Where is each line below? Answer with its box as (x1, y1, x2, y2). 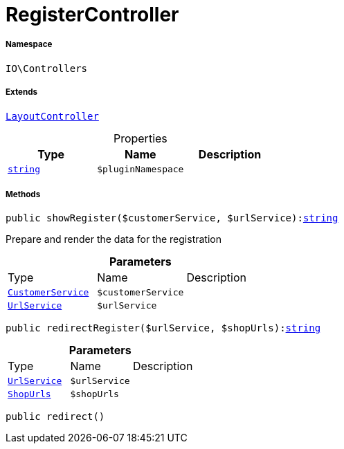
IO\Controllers (6, 62, 88, 74)
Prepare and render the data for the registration (6, 233, 221, 246)
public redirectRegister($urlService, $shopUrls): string (6, 322, 321, 334)
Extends (6, 87, 38, 98)
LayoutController (6, 110, 99, 122)
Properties (113, 131, 168, 145)
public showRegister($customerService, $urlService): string (6, 212, 338, 224)
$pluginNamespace (97, 163, 184, 174)
